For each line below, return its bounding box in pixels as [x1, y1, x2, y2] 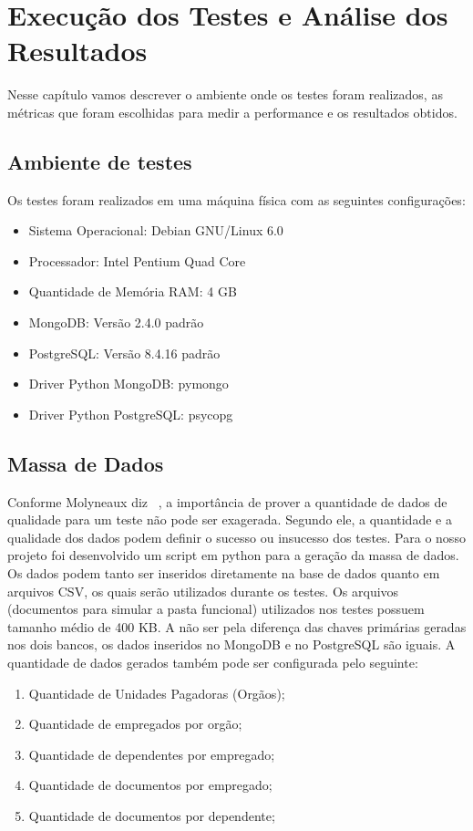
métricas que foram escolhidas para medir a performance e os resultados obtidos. [7, 102, 458, 121]
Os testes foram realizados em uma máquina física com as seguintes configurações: [7, 190, 466, 209]
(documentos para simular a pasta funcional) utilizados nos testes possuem [7, 599, 425, 618]
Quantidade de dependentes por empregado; [28, 744, 275, 763]
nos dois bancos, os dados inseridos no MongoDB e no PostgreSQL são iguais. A [7, 635, 456, 654]
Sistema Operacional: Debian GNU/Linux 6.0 [28, 221, 283, 240]
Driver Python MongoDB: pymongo [28, 374, 229, 393]
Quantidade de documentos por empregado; [28, 775, 272, 795]
